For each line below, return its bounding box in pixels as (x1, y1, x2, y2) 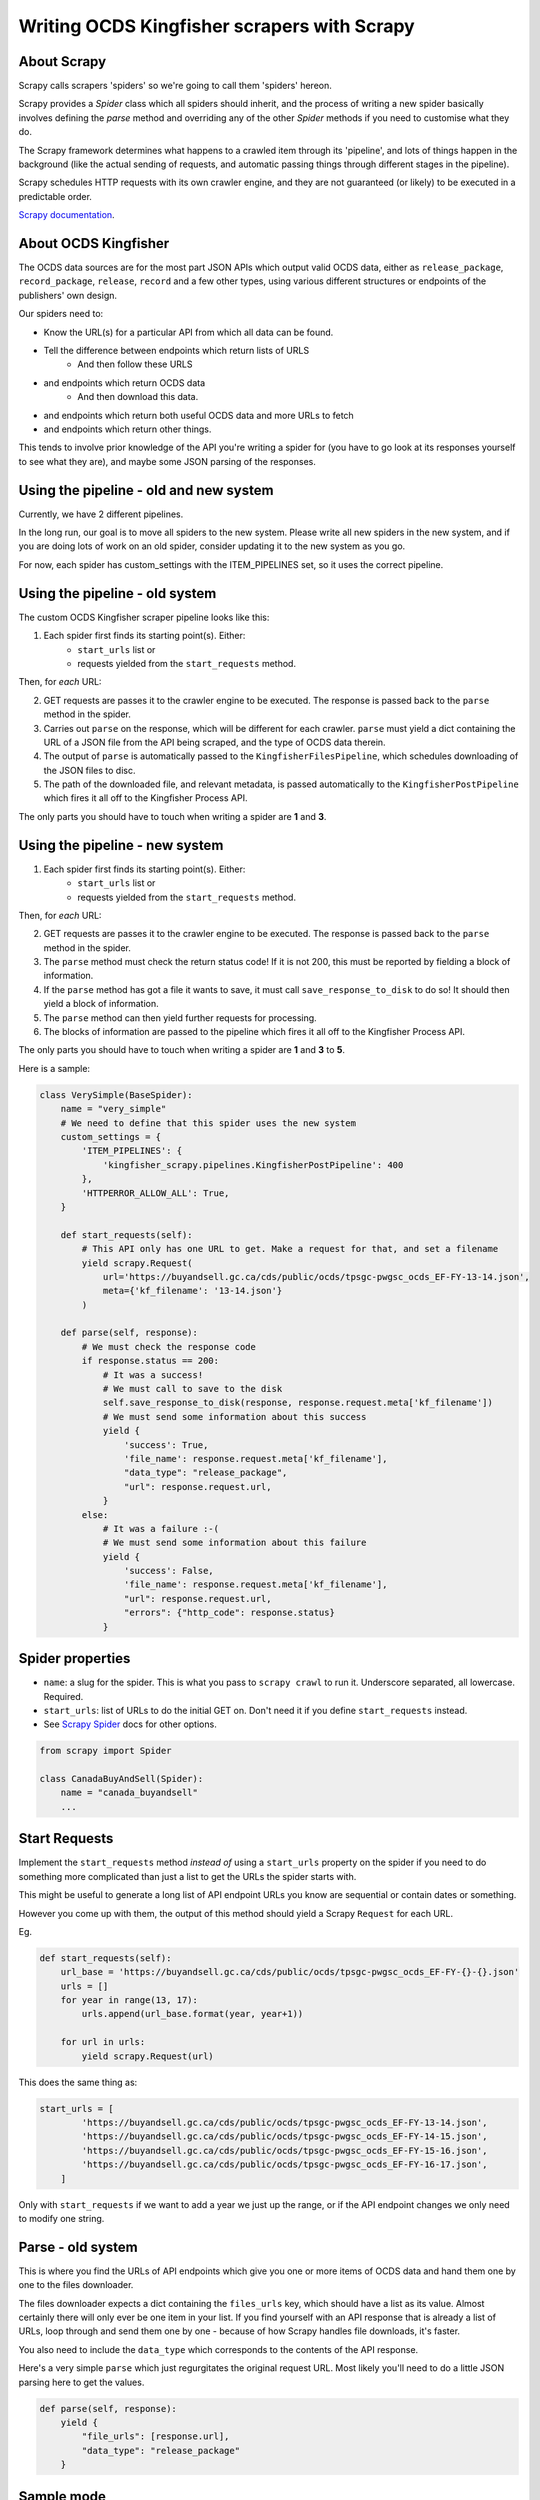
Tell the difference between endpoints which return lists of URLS (43, 345, 310, 357)
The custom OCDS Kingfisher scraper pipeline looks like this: (18, 611, 270, 623)
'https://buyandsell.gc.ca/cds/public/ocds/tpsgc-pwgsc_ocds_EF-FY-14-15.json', (81, 2131, 489, 2142)
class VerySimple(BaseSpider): (39, 1089, 194, 1100)
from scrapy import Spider (39, 1745, 172, 1757)
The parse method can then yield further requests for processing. (43, 1011, 317, 1024)
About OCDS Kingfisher (18, 235, 170, 252)
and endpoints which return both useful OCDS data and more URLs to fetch (43, 409, 354, 421)
